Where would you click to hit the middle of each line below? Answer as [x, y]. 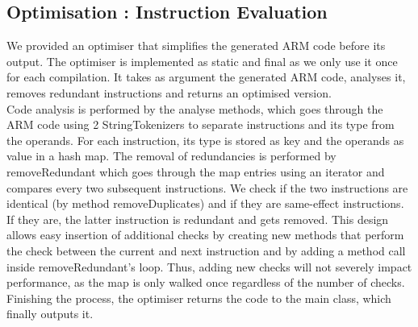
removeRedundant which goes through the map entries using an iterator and [196, 171]
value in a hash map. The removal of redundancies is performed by [171, 156]
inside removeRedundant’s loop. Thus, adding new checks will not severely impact [209, 266]
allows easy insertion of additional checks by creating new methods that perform [205, 235]
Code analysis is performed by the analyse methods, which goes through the [195, 108]
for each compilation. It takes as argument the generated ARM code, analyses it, [206, 77]
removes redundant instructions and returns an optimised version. [169, 92]
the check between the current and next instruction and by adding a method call [206, 250]
